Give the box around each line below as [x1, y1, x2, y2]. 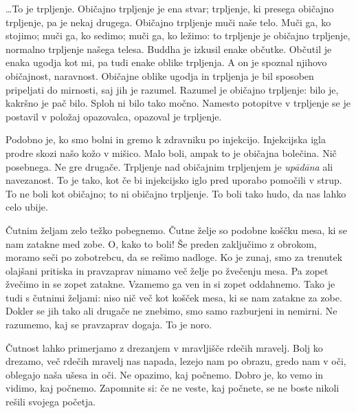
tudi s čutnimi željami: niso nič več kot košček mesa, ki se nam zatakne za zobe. [5, 290, 342, 304]
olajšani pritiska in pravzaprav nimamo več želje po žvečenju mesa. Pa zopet [5, 263, 329, 277]
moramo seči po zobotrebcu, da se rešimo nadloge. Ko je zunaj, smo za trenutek [5, 250, 343, 264]
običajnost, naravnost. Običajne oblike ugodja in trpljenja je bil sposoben [5, 68, 314, 83]
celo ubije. [5, 200, 48, 214]
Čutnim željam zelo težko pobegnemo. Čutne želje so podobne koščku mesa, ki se [5, 222, 347, 237]
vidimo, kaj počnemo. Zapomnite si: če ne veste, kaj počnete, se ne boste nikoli [5, 381, 340, 395]
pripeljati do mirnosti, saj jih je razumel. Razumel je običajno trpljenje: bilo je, [5, 82, 339, 96]
